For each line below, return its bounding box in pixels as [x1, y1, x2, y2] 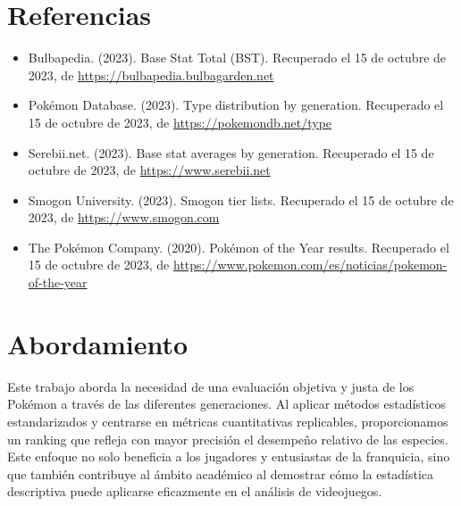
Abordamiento [7, 325, 189, 361]
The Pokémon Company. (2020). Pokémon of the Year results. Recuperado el [28, 237, 449, 256]
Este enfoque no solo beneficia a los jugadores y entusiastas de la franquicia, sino [7, 447, 450, 466]
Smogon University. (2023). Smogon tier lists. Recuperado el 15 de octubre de [28, 190, 454, 209]
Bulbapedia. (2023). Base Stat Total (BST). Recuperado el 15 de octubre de [28, 48, 447, 67]
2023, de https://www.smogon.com [28, 208, 220, 227]
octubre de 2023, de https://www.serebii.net [28, 161, 271, 179]
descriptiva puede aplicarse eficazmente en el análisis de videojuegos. [7, 482, 382, 501]
